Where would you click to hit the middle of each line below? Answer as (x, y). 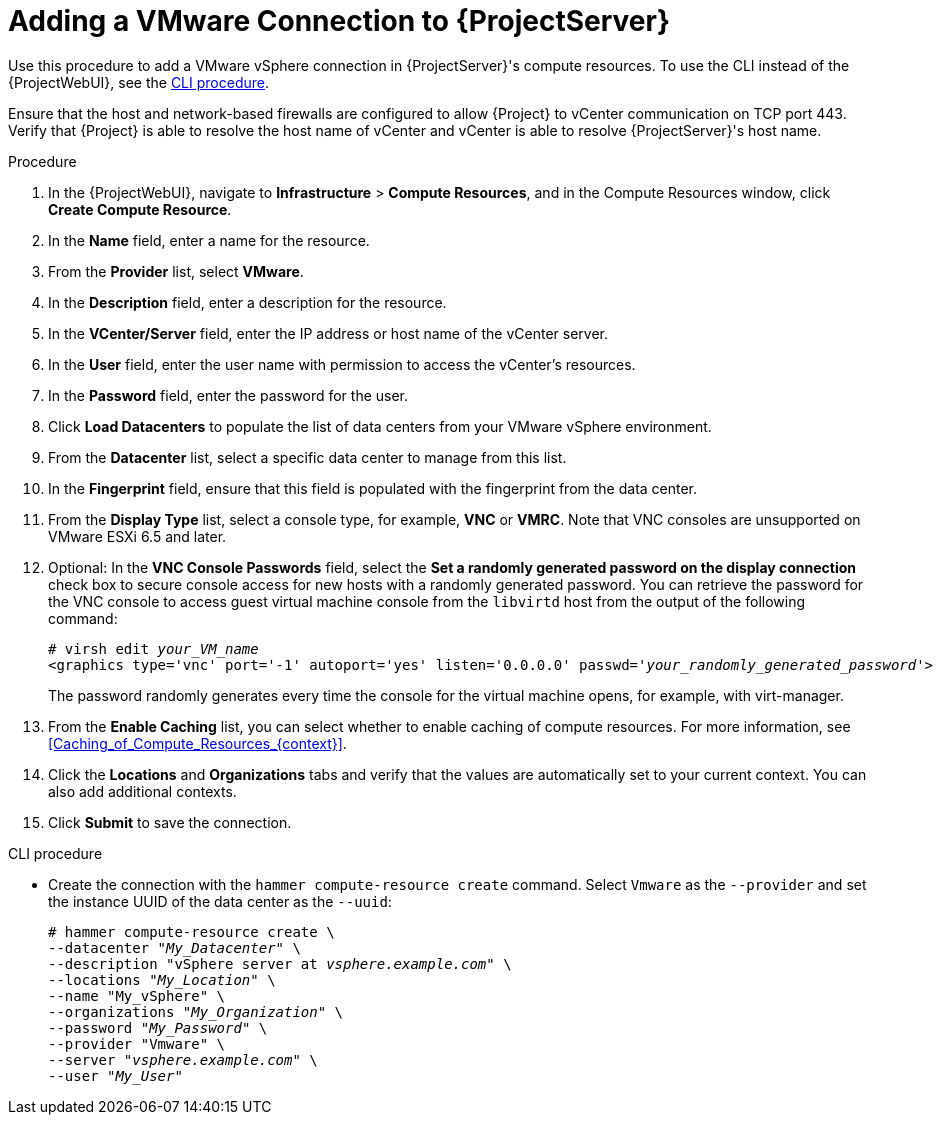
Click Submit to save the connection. (170, 822)
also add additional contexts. (142, 791)
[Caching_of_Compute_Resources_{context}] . (197, 743)
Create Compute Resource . (140, 209)
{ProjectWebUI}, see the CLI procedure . (138, 82)
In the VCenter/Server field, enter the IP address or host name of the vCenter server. (328, 333)
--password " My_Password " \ (158, 1027)
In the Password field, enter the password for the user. (228, 395)
